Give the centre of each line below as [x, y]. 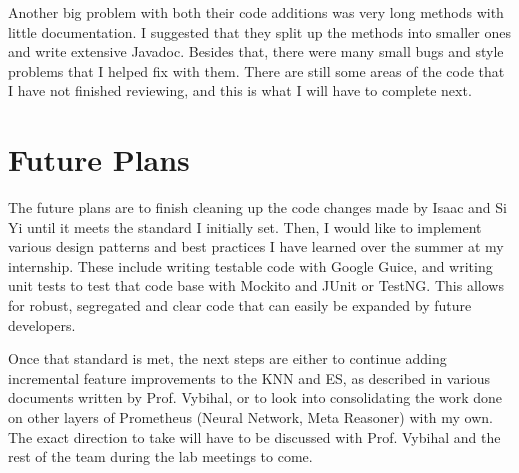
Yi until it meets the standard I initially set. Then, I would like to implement [245, 226]
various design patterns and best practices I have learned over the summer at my [256, 246]
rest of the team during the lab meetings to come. [160, 456]
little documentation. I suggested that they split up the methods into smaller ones [259, 31]
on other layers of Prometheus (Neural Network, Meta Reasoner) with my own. [250, 417]
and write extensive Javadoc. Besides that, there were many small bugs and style [256, 51]
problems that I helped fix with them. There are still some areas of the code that [256, 70]
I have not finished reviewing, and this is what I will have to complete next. [240, 90]
